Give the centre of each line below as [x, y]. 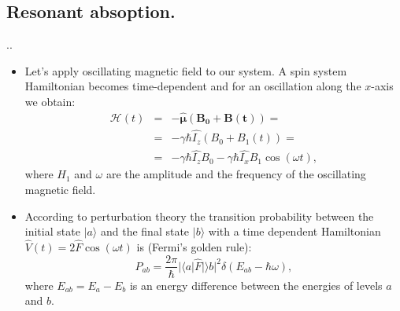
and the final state [145, 231]
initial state [52, 231]
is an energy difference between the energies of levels [256, 285]
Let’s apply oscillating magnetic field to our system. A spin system [186, 70]
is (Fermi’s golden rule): [194, 246]
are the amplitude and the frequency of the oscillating [236, 174]
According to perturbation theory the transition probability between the [199, 216]
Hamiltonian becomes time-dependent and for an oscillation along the [193, 86]
